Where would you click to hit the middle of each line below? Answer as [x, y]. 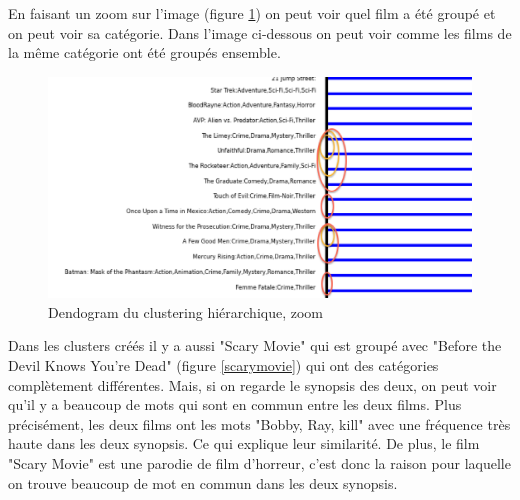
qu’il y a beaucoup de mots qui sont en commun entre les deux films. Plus [235, 404]
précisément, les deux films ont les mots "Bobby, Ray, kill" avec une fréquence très [259, 423]
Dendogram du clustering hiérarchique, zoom [186, 311]
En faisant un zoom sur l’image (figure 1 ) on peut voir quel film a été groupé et [252, 13]
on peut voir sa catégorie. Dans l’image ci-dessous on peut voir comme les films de [260, 32]
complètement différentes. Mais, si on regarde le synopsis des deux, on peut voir [252, 384]
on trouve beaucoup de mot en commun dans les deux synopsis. [203, 482]
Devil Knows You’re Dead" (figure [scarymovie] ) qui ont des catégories [223, 365]
